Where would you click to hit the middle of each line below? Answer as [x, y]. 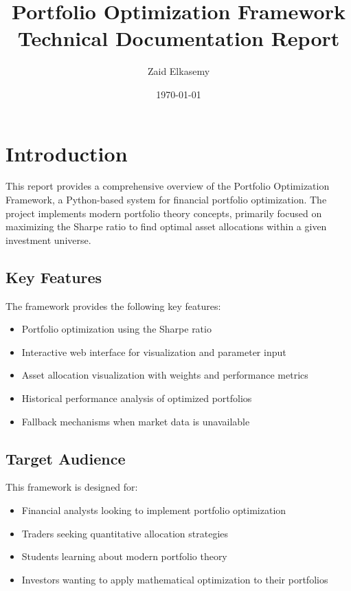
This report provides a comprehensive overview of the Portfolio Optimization [168, 186]
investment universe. [48, 239]
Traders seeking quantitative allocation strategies [125, 533]
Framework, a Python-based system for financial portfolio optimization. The [166, 200]
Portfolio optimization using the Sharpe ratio [116, 329]
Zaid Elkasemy [179, 71]
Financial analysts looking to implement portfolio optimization [154, 510]
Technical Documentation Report [179, 38]
